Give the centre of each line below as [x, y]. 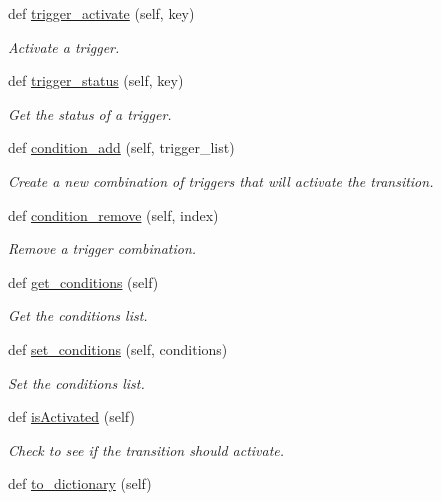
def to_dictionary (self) [80, 483]
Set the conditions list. [76, 382]
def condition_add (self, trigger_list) [121, 147]
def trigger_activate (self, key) [101, 13]
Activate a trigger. [64, 46]
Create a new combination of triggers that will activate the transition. [221, 180]
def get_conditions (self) [83, 281]
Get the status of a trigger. [90, 113]
